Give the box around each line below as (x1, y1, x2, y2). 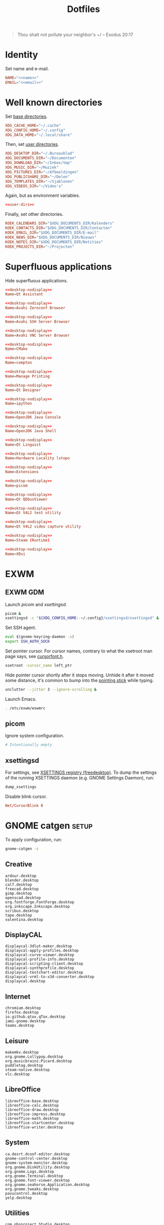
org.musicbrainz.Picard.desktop (5, 1058, 72, 1064)
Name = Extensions (5, 470, 39, 475)
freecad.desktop (5, 886, 39, 891)
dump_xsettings (5, 784, 37, 790)
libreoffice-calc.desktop (5, 1103, 59, 1108)
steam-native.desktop (5, 1067, 50, 1072)
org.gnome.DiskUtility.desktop (5, 1165, 70, 1170)
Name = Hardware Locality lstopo (5, 456, 70, 461)
